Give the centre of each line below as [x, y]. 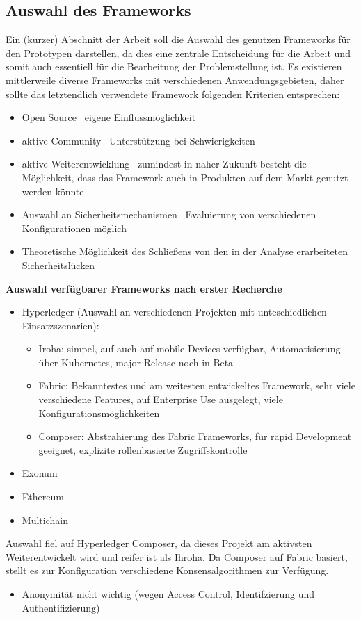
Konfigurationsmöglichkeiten [99, 413]
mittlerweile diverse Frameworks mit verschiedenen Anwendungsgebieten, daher [175, 80]
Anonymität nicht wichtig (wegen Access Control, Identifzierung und [168, 594]
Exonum [40, 473]
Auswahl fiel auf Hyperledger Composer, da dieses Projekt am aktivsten [159, 543]
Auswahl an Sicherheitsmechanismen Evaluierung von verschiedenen [169, 214]
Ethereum [43, 497]
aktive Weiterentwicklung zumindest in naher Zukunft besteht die [164, 164]
